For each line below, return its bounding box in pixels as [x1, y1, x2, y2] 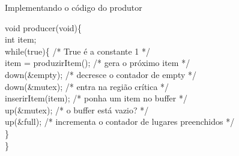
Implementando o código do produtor [5, 1, 142, 13]
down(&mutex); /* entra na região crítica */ [5, 80, 169, 92]
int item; [5, 33, 37, 46]
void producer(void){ [5, 21, 82, 34]
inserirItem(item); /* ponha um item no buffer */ [5, 92, 187, 104]
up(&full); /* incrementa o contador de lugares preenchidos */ [5, 115, 235, 128]
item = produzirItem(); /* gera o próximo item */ [5, 56, 190, 69]
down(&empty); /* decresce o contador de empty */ [5, 68, 197, 80]
